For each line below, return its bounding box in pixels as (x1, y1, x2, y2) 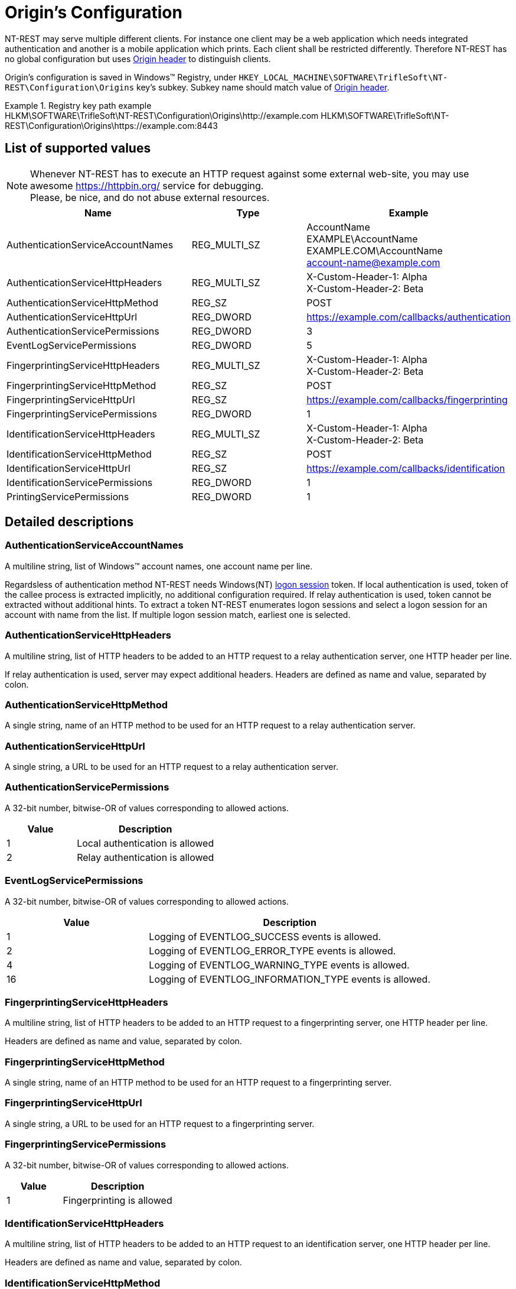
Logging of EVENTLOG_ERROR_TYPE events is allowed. (149, 944, 396, 957)
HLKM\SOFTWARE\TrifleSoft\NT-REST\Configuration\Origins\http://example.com (5, 110, 319, 121)
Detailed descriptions (5, 514, 134, 530)
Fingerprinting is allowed (63, 1194, 172, 1206)
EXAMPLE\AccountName (306, 232, 418, 245)
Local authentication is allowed (77, 837, 214, 849)
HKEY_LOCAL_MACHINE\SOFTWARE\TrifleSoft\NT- (239, 72, 448, 82)
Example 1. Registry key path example (5, 100, 152, 111)
